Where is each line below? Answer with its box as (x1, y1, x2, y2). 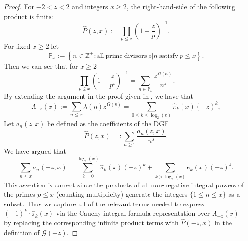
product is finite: (4, 11, 53, 21)
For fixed (4, 41, 31, 51)
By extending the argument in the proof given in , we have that (4, 91, 193, 101)
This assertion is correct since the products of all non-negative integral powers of (4, 179, 244, 189)
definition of (4, 227, 40, 237)
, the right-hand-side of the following (126, 1, 235, 11)
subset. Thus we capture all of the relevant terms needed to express (4, 198, 204, 208)
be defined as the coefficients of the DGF (47, 118, 169, 128)
